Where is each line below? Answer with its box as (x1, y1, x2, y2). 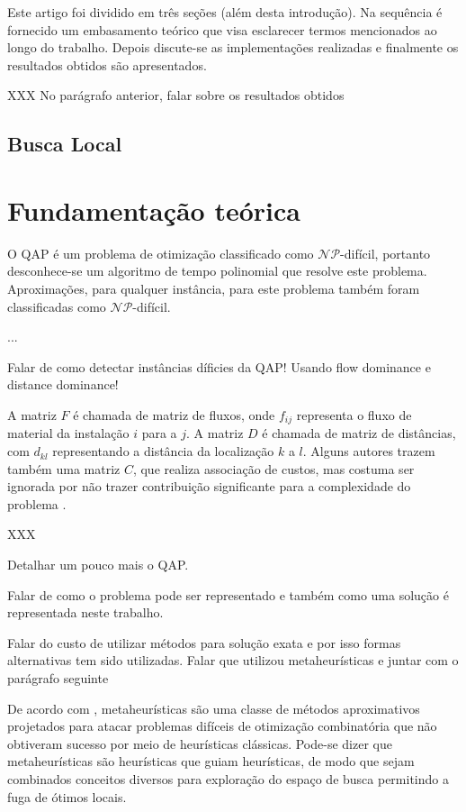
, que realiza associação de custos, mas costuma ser (132, 459, 415, 478)
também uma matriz (7, 459, 121, 478)
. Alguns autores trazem (302, 442, 435, 461)
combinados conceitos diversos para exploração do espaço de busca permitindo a (7, 769, 449, 788)
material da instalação (7, 424, 130, 442)
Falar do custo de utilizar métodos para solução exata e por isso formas (7, 633, 401, 652)
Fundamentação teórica (7, 191, 300, 228)
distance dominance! (7, 375, 119, 394)
